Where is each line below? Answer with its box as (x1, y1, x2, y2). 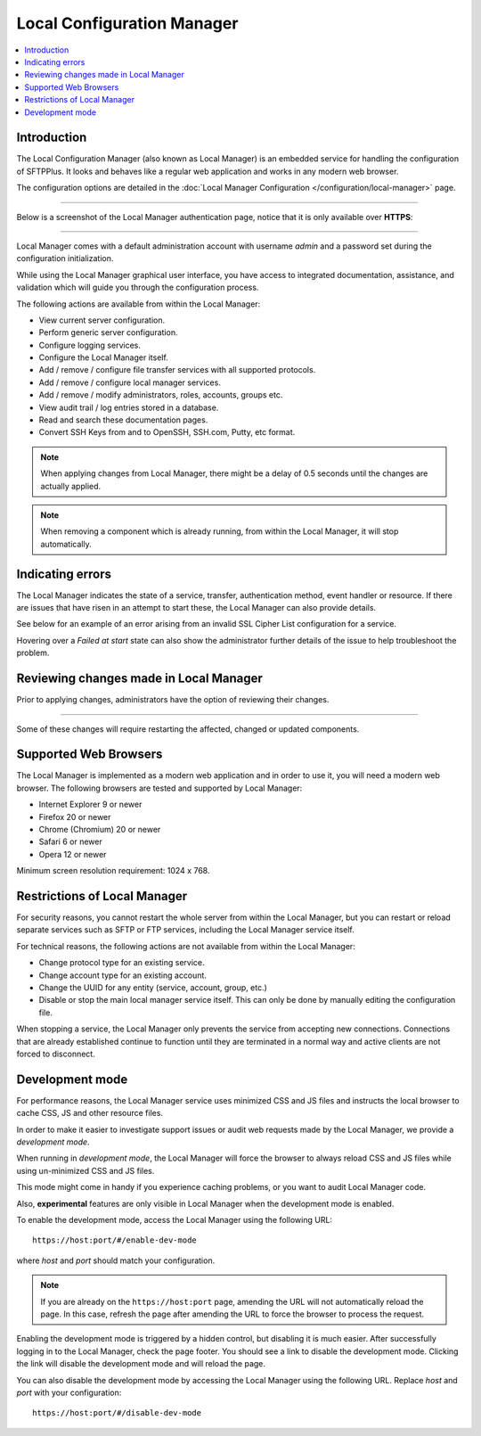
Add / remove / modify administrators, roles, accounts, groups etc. (38, 390, 283, 400)
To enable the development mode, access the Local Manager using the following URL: (16, 1215, 333, 1226)
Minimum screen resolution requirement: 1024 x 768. (16, 866, 210, 876)
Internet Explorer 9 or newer (38, 799, 143, 810)
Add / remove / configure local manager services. (38, 377, 222, 388)
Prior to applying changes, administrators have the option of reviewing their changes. (16, 694, 330, 705)
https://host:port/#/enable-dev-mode (32, 1235, 198, 1245)
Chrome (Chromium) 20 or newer (38, 825, 161, 835)
